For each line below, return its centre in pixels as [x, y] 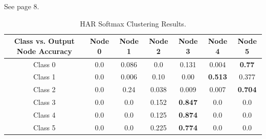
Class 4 [44, 115]
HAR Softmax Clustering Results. [133, 23]
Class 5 [44, 127]
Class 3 [44, 102]
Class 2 [44, 89]
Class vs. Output [44, 41]
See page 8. [22, 6]
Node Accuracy [44, 51]
